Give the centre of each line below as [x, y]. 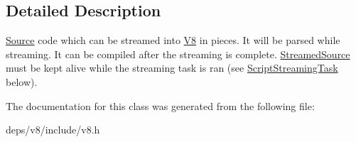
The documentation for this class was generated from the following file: [160, 105]
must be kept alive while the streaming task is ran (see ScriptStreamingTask [172, 68]
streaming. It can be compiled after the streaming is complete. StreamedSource [178, 54]
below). [22, 81]
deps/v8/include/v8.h [53, 130]
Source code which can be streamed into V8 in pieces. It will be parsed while [173, 40]
